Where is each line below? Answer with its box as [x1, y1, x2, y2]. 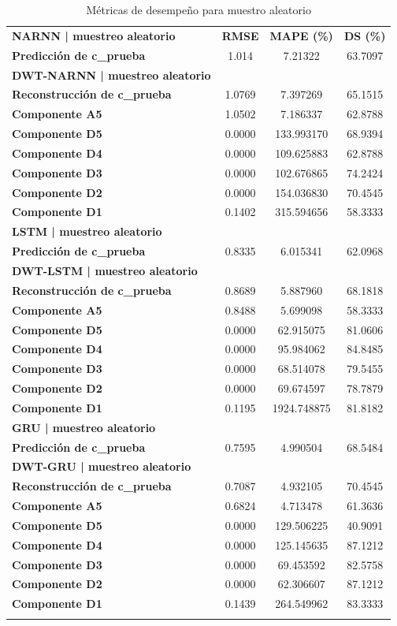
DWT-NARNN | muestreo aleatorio [12, 66, 211, 83]
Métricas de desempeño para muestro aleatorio [86, 2, 311, 17]
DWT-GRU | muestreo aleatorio [12, 458, 191, 475]
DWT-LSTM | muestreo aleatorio [12, 262, 198, 278]
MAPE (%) [269, 27, 333, 43]
